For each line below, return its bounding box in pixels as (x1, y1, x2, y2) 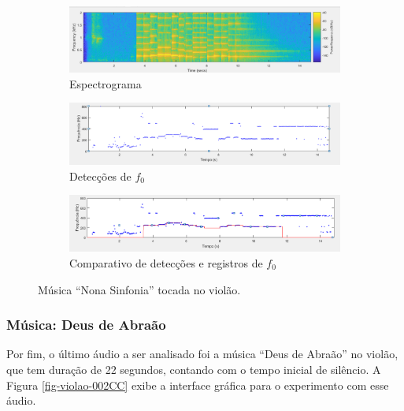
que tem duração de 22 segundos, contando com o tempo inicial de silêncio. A (6, 361, 381, 378)
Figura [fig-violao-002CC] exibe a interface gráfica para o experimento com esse (6, 376, 389, 393)
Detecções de (69, 167, 132, 184)
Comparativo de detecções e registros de (69, 255, 263, 271)
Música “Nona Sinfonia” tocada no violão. (38, 281, 241, 297)
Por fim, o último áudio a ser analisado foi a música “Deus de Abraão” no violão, (6, 346, 398, 362)
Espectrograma (69, 75, 142, 92)
